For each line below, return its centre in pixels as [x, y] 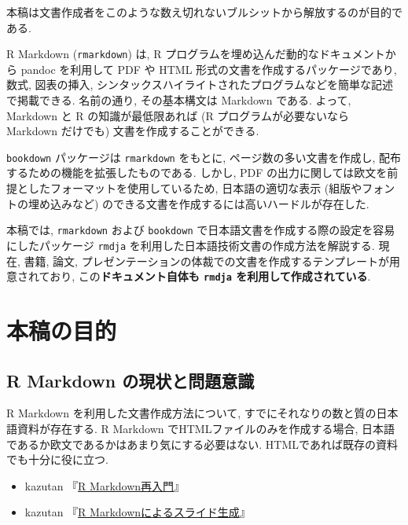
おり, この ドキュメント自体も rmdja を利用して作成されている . [210, 276]
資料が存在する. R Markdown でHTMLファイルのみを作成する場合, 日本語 [206, 428]
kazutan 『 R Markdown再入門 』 [105, 485]
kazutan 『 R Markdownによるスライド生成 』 [138, 512]
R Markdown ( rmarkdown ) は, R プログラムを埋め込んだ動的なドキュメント [196, 54]
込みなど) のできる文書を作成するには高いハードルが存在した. [210, 203]
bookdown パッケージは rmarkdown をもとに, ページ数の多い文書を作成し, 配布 [204, 157]
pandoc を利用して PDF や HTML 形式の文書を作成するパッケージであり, [209, 69]
